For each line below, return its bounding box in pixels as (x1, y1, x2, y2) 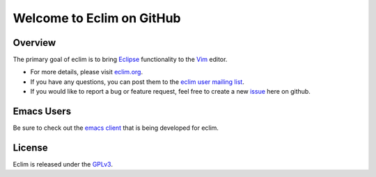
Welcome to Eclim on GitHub (13, 10, 181, 26)
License (13, 142, 48, 153)
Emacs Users (13, 106, 72, 117)
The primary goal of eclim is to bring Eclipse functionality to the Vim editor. (13, 56, 228, 64)
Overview (13, 37, 56, 49)
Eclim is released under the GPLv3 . (13, 160, 113, 169)
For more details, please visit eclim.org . (30, 68, 143, 76)
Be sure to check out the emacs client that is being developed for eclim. (13, 124, 219, 132)
